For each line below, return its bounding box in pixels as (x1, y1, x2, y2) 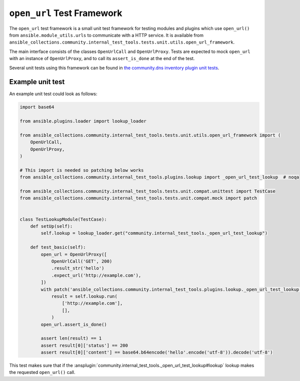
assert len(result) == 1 (40, 335, 102, 341)
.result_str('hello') (51, 265, 104, 271)
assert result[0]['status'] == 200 (40, 342, 128, 348)
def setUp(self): (30, 223, 73, 229)
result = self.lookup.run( (51, 293, 117, 299)
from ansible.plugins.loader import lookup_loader (19, 118, 147, 124)
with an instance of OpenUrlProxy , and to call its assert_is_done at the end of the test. (9, 56, 195, 62)
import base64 (19, 104, 54, 110)
